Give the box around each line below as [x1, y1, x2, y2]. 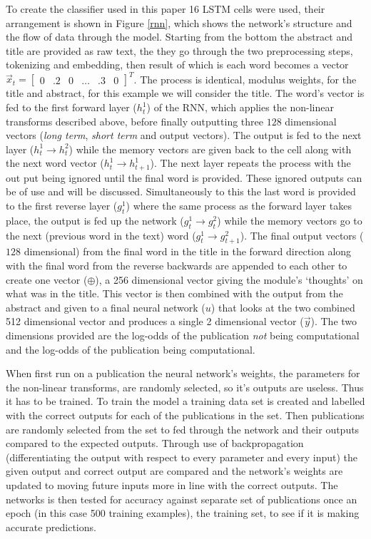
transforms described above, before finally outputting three [6, 113, 263, 128]
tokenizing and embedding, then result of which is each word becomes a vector [6, 57, 349, 72]
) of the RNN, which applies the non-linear [146, 100, 334, 115]
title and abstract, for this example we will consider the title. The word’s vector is [6, 86, 365, 101]
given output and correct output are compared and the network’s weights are [6, 463, 343, 478]
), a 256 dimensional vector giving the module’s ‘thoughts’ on [95, 272, 363, 287]
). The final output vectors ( [240, 227, 364, 242]
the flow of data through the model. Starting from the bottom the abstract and [6, 29, 352, 44]
